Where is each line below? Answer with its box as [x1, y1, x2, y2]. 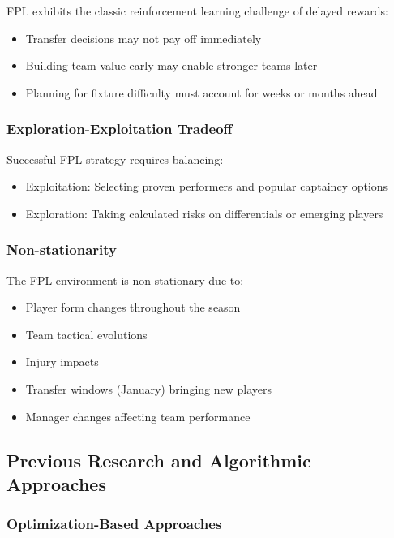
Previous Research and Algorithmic [6, 447, 311, 472]
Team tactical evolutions [25, 325, 148, 342]
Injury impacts [25, 353, 99, 370]
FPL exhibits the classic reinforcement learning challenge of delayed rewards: [6, 2, 388, 19]
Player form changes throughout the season [25, 299, 241, 316]
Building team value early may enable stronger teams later [25, 57, 318, 74]
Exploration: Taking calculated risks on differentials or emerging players [25, 204, 383, 222]
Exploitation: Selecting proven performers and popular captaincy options [25, 178, 388, 195]
